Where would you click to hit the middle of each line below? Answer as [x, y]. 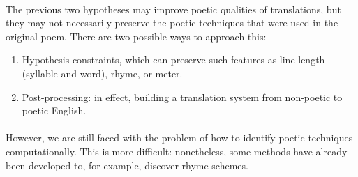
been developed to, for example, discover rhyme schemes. [127, 165]
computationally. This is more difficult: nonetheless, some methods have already [177, 151]
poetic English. [54, 110]
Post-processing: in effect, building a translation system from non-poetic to [182, 97]
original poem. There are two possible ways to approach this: [136, 36]
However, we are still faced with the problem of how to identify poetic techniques [179, 138]
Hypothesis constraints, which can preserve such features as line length [173, 60]
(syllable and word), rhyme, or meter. [102, 73]
